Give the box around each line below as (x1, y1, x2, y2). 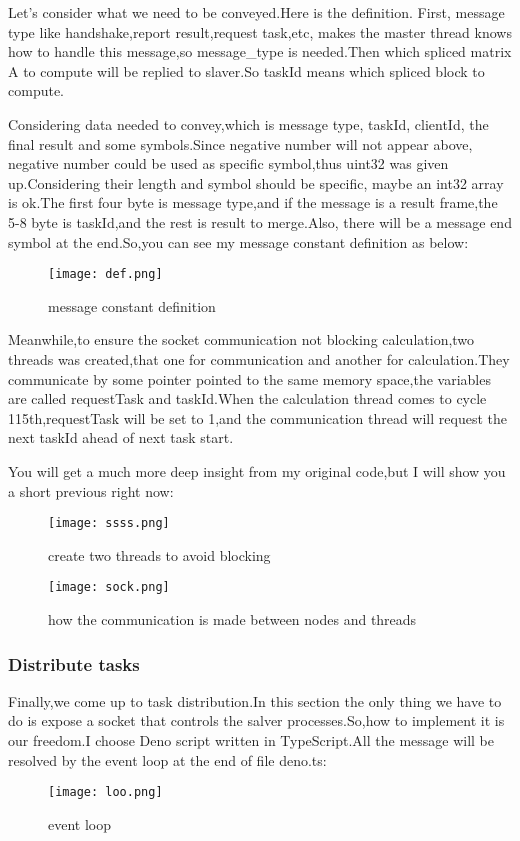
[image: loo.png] (48, 785, 163, 800)
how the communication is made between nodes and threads (48, 609, 417, 630)
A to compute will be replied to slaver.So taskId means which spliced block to (8, 60, 485, 81)
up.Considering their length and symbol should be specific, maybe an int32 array (8, 172, 504, 193)
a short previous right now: (8, 480, 174, 501)
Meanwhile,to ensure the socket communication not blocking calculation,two (8, 329, 475, 350)
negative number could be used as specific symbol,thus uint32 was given (8, 153, 449, 174)
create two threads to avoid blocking (48, 544, 271, 565)
